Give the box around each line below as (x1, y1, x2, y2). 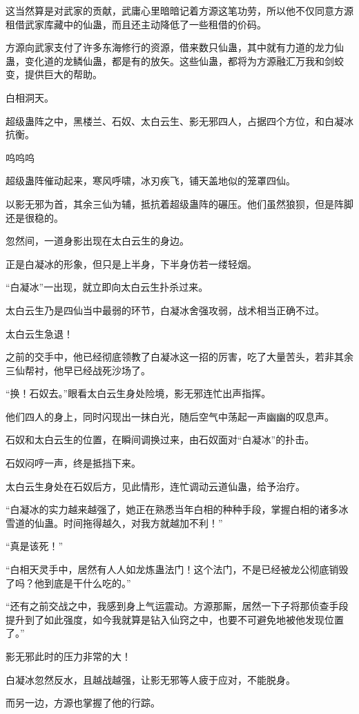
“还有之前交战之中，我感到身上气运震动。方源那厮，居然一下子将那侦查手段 (6, 599, 349, 613)
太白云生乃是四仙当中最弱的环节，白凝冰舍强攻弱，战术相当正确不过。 (6, 302, 324, 317)
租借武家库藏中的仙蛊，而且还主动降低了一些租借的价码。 (6, 17, 266, 31)
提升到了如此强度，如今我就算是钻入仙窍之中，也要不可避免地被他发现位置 (6, 612, 344, 626)
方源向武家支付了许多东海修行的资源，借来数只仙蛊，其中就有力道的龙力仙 (6, 40, 344, 55)
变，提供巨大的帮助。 (6, 67, 102, 81)
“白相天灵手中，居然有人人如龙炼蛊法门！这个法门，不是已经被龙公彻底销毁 (6, 562, 349, 577)
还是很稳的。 (6, 210, 64, 224)
